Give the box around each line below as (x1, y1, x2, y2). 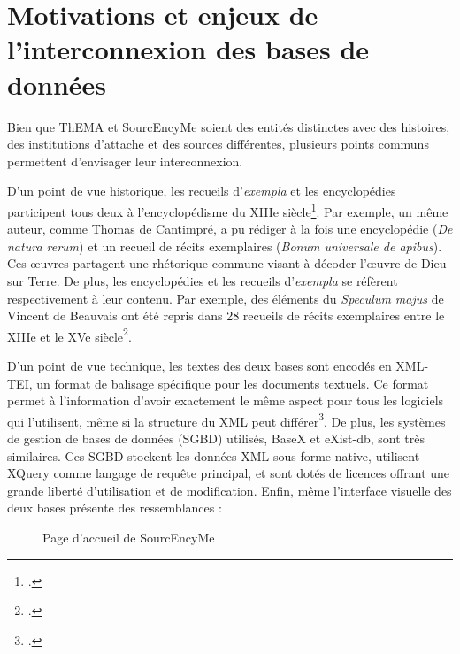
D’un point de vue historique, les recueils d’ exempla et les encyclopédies (7, 181, 396, 200)
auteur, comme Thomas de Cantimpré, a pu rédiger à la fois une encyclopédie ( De (7, 219, 453, 238)
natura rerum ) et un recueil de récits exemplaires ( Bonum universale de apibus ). (7, 236, 442, 255)
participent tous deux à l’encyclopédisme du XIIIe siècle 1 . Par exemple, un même (7, 199, 448, 220)
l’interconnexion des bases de (7, 31, 370, 67)
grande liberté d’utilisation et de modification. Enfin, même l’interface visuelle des (7, 481, 452, 499)
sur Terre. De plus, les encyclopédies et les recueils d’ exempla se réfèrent (7, 271, 398, 289)
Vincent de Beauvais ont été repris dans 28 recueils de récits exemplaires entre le (7, 306, 445, 325)
